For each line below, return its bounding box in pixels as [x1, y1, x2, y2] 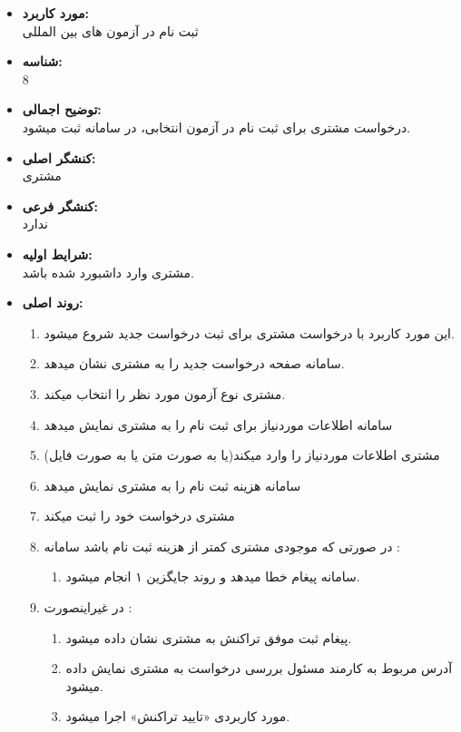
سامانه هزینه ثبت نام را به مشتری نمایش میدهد [44, 475, 301, 494]
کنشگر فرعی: [22, 196, 98, 215]
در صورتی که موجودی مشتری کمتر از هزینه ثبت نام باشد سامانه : [44, 536, 400, 555]
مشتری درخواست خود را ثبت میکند [44, 506, 235, 525]
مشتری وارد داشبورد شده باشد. [22, 262, 194, 281]
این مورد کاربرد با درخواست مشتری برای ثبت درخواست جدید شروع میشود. [44, 323, 455, 342]
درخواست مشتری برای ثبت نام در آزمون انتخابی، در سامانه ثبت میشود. [22, 117, 411, 136]
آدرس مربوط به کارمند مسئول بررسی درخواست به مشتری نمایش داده [65, 659, 453, 678]
